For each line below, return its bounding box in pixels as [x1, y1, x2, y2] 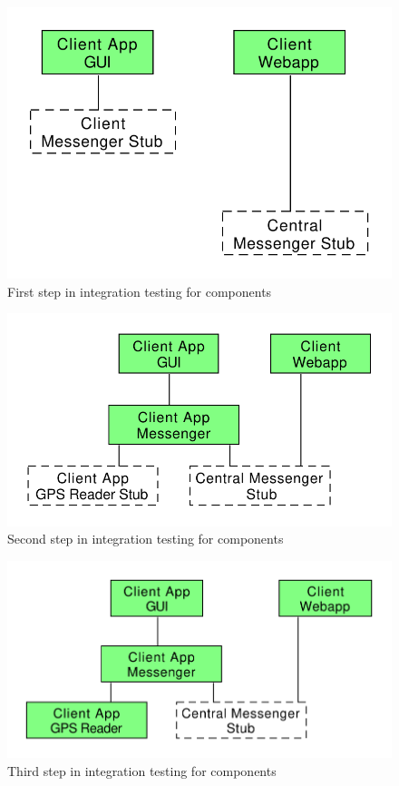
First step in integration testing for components [7, 281, 272, 300]
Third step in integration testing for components [7, 761, 277, 780]
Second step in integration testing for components [7, 529, 284, 548]
